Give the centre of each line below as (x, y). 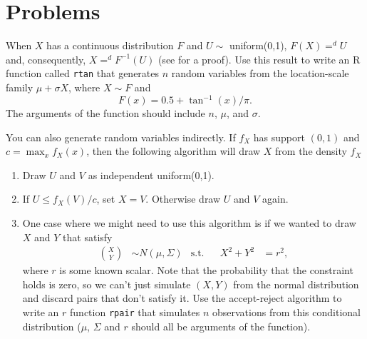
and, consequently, (46, 59)
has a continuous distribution (110, 45)
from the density (311, 151)
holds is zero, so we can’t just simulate (107, 284)
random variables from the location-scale (260, 73)
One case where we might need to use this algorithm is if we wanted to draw (189, 223)
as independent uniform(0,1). (151, 174)
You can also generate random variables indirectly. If (121, 137)
